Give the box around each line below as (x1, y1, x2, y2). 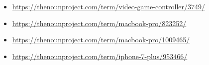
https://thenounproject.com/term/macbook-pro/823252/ (12, 18, 187, 28)
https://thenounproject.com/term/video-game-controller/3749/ (12, 1, 205, 11)
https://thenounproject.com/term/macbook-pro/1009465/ (12, 34, 190, 45)
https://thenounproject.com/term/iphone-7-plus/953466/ (12, 51, 188, 61)
